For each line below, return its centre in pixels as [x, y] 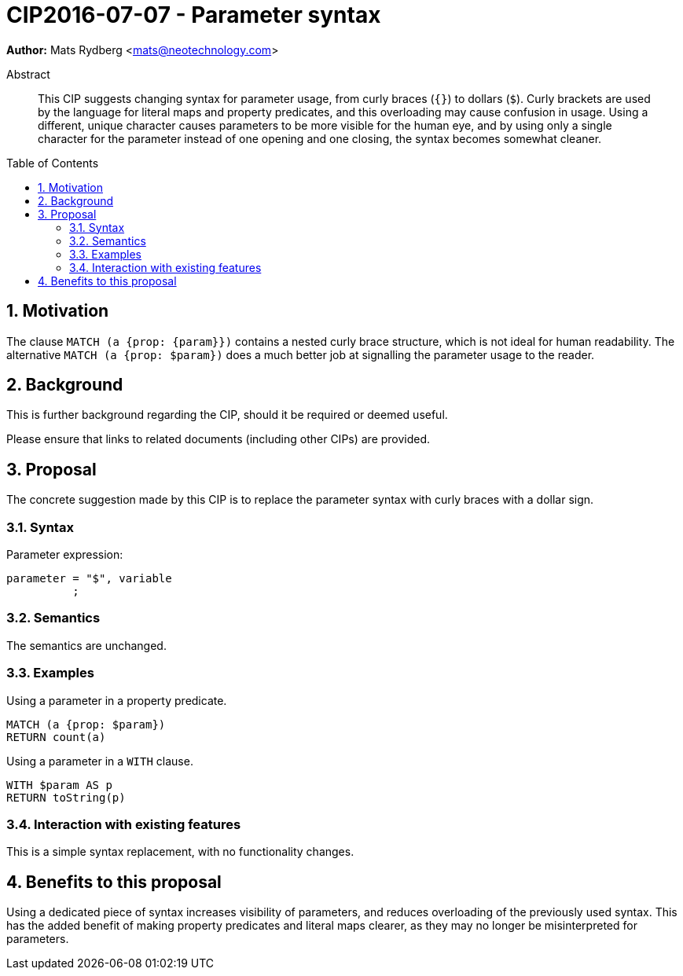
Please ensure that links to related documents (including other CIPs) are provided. [218, 439]
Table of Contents [53, 163]
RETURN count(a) [56, 737]
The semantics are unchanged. [86, 645]
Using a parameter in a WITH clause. [100, 761]
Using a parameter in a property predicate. [117, 700]
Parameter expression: [65, 555]
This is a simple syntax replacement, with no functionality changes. [180, 852]
